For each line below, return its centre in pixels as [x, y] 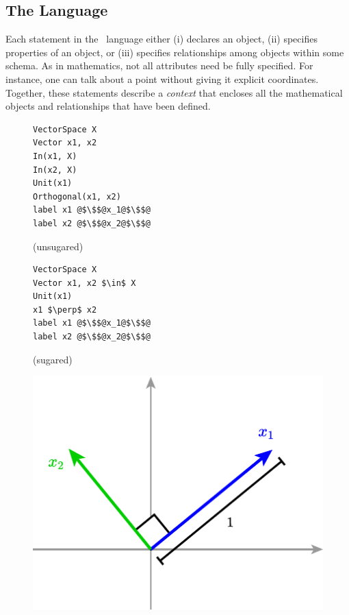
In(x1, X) [55, 156]
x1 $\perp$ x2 [65, 310]
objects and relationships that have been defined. [108, 106]
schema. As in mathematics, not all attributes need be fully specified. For [159, 65]
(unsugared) [58, 246]
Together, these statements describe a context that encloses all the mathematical [174, 92]
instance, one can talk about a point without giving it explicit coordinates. [162, 79]
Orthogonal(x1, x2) [77, 196]
